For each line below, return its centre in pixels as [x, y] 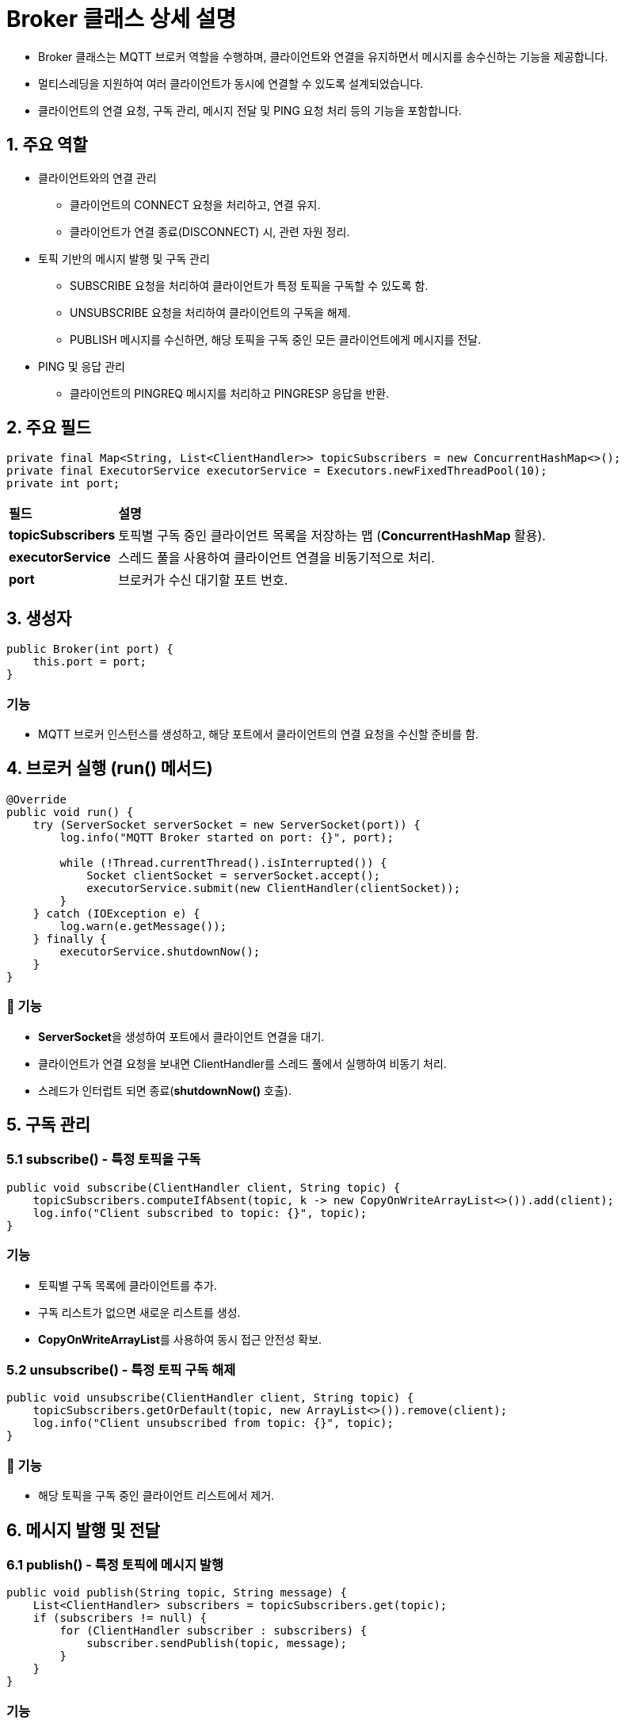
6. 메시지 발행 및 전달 [83, 1530]
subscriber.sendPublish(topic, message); [217, 1644]
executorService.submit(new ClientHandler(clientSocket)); [274, 888]
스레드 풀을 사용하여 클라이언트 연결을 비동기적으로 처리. [276, 558]
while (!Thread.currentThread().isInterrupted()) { [223, 862]
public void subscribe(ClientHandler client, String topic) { [204, 1187]
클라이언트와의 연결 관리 [97, 177]
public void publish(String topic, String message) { [177, 1593]
